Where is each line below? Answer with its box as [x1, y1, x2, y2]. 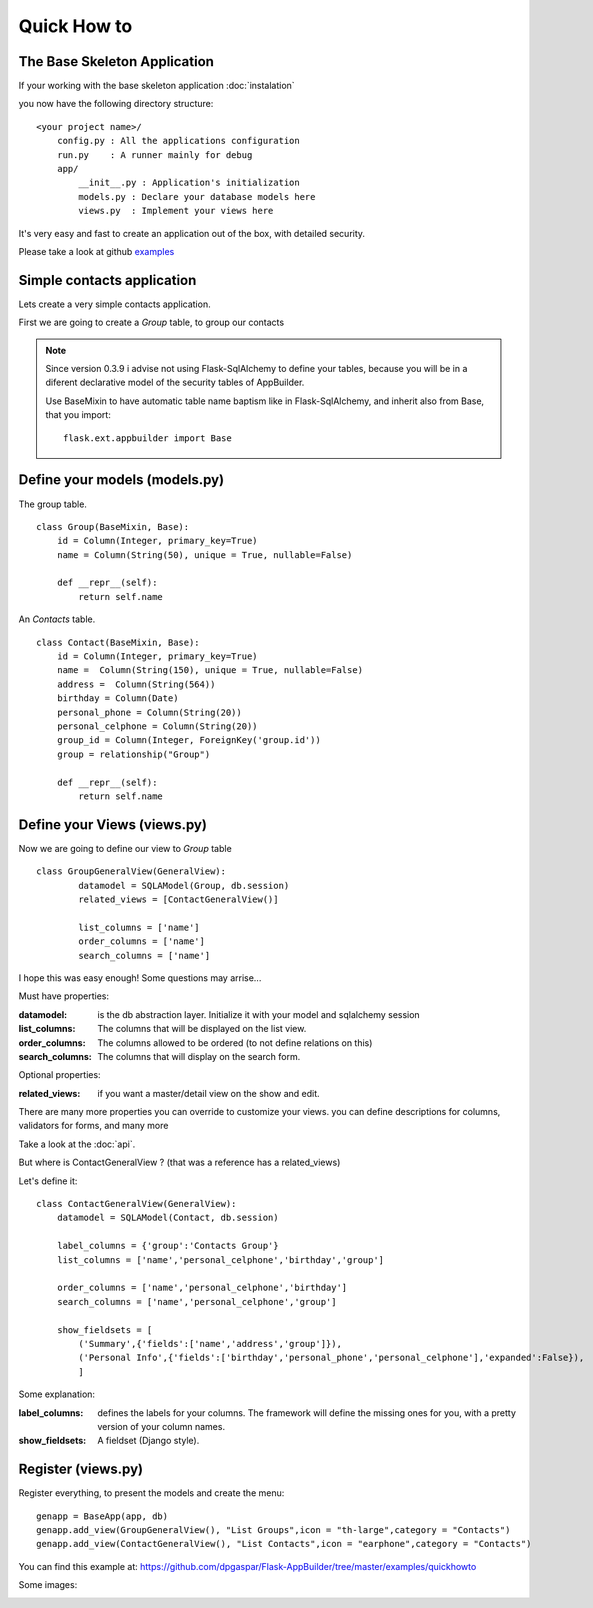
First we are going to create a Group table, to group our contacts [18, 316, 285, 329]
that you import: [45, 409, 112, 421]
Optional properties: [18, 1069, 101, 1081]
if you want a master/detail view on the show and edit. [97, 1087, 320, 1099]
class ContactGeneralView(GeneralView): [36, 1198, 237, 1210]
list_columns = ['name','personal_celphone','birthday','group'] [56, 1254, 385, 1265]
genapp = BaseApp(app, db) [36, 1510, 169, 1522]
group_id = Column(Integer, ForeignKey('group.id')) [56, 735, 322, 746]
